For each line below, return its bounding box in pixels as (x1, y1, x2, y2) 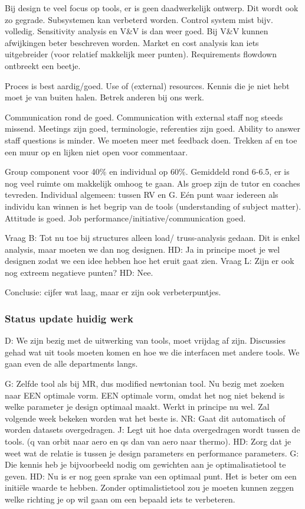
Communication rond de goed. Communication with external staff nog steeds (5, 110, 283, 123)
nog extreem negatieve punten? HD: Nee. (5, 266, 153, 278)
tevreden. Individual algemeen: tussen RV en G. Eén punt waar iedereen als (5, 188, 278, 201)
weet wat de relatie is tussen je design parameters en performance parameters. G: (5, 446, 299, 459)
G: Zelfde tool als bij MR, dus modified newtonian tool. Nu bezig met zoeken (5, 377, 284, 390)
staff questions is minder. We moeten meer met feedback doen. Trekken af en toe (5, 133, 297, 146)
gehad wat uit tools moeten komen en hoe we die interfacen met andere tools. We (5, 345, 300, 358)
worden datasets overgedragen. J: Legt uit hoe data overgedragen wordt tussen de (5, 423, 300, 436)
